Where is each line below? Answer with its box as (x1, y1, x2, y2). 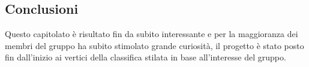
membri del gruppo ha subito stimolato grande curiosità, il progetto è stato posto (5, 39, 304, 51)
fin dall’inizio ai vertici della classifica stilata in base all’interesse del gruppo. (5, 51, 286, 63)
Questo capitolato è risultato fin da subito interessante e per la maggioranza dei (5, 28, 298, 40)
